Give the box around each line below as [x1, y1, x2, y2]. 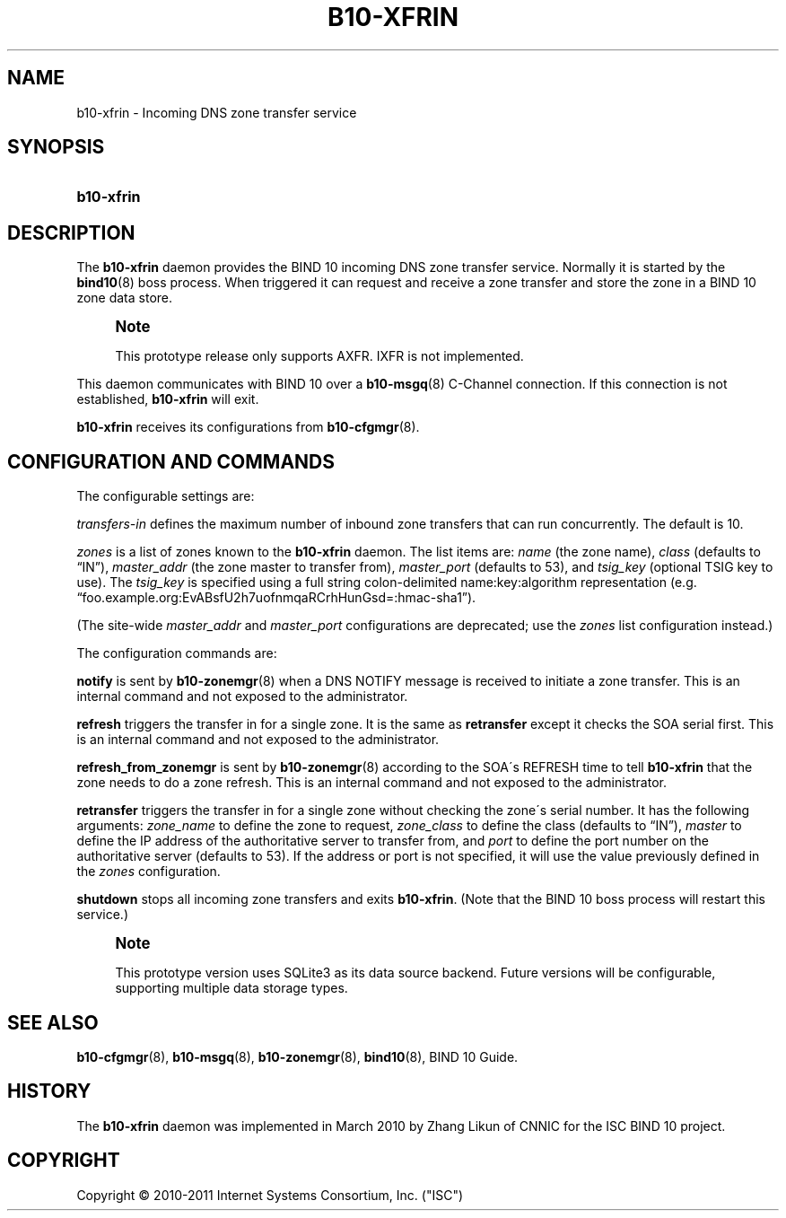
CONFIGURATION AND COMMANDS [7, 450, 336, 473]
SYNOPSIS [7, 136, 105, 159]
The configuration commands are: [76, 645, 277, 662]
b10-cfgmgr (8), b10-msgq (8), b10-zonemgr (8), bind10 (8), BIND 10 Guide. [76, 1048, 519, 1065]
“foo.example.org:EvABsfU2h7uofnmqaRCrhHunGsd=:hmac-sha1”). [76, 590, 476, 606]
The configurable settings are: [76, 488, 255, 504]
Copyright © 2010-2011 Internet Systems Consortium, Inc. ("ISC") [76, 1187, 464, 1203]
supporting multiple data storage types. [115, 980, 348, 996]
